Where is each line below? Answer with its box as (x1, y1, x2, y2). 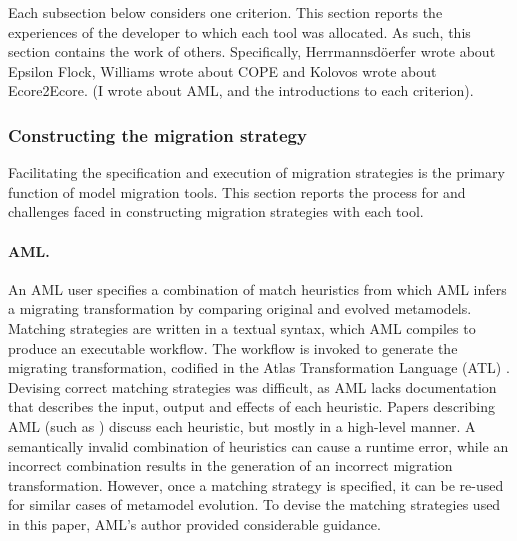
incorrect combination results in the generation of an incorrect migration (8, 455, 453, 476)
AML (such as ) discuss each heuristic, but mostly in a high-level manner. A (8, 415, 476, 436)
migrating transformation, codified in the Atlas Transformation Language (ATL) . (8, 357, 510, 378)
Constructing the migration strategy (8, 122, 307, 147)
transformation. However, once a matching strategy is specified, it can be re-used (8, 474, 504, 495)
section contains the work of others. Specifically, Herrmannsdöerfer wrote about (8, 41, 496, 62)
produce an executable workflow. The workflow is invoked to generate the (8, 337, 458, 358)
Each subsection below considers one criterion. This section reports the (8, 2, 443, 22)
